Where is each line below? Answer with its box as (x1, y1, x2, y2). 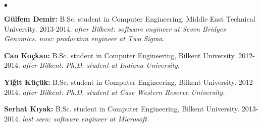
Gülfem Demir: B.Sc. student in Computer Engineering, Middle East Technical (4, 14, 255, 24)
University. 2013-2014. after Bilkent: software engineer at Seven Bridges (4, 23, 226, 34)
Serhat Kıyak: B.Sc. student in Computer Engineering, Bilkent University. (4, 103, 240, 114)
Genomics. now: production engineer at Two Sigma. (4, 33, 165, 44)
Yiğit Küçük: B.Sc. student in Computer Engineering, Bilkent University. (4, 76, 237, 87)
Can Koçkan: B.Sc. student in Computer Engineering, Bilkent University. (4, 50, 236, 60)
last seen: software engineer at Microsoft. (22, 113, 149, 123)
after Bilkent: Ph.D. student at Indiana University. (22, 60, 180, 70)
